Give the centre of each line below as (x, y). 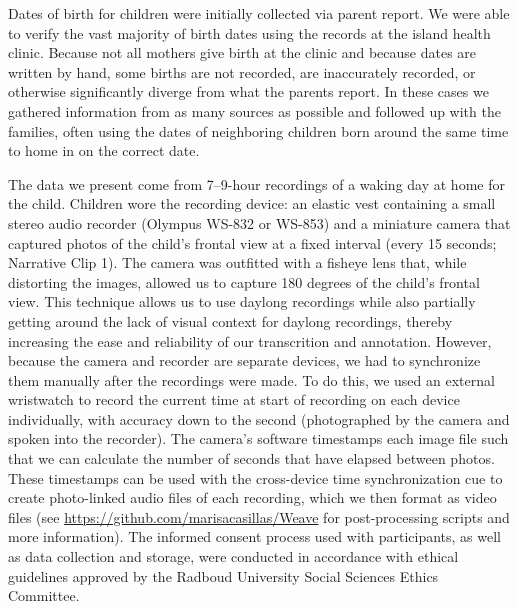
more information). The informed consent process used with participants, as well (254, 536)
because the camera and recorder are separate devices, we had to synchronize (244, 360)
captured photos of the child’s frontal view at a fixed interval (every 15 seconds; (252, 242)
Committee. (44, 595)
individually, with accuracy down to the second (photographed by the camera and (259, 418)
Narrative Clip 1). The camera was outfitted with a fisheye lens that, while (237, 262)
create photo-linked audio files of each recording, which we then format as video (252, 497)
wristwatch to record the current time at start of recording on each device (234, 399)
